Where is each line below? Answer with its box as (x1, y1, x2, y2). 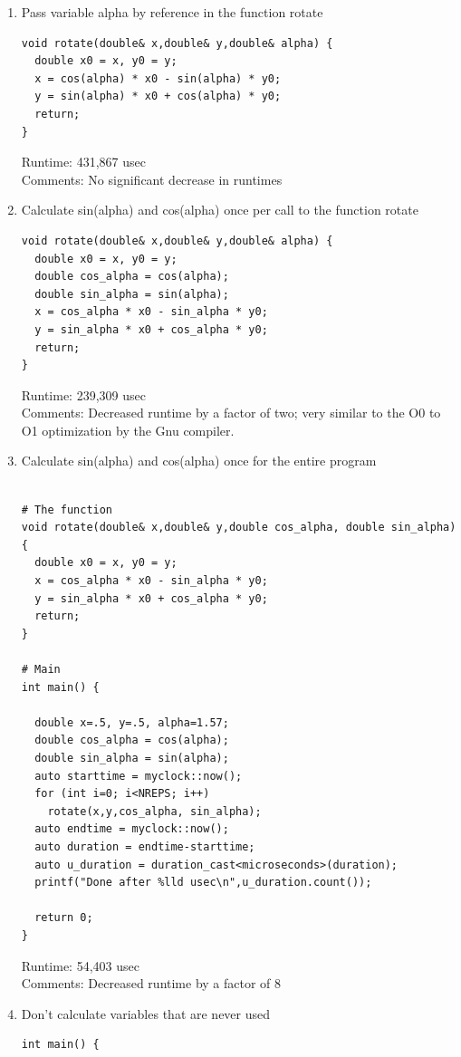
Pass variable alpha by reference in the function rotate (21, 3, 323, 21)
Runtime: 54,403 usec (21, 956, 139, 975)
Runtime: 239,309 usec (21, 385, 146, 404)
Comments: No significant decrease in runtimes (21, 169, 283, 188)
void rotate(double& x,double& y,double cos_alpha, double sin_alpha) (21, 521, 456, 534)
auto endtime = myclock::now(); (34, 822, 229, 836)
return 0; (34, 911, 93, 925)
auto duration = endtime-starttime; (34, 840, 255, 853)
